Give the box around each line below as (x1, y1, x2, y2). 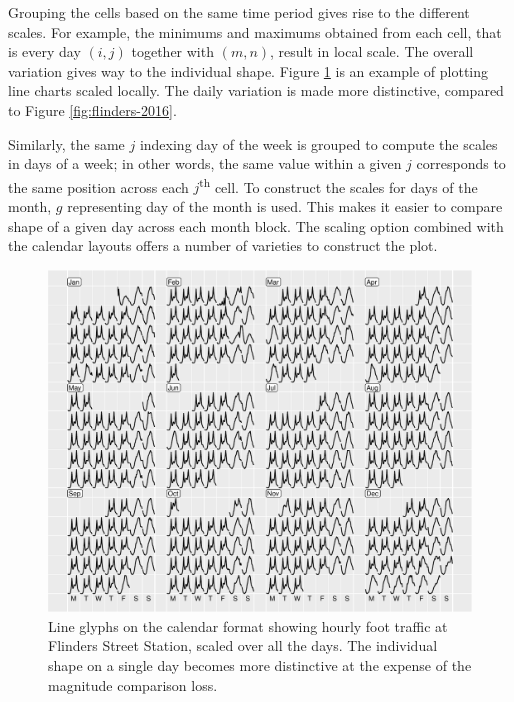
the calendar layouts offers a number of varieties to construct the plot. (8, 235, 438, 256)
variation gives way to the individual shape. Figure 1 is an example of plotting (8, 60, 489, 81)
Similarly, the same (8, 133, 125, 154)
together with (131, 41, 214, 62)
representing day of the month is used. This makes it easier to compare (67, 196, 503, 216)
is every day (8, 41, 81, 62)
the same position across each (8, 176, 189, 197)
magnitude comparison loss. (48, 674, 218, 695)
